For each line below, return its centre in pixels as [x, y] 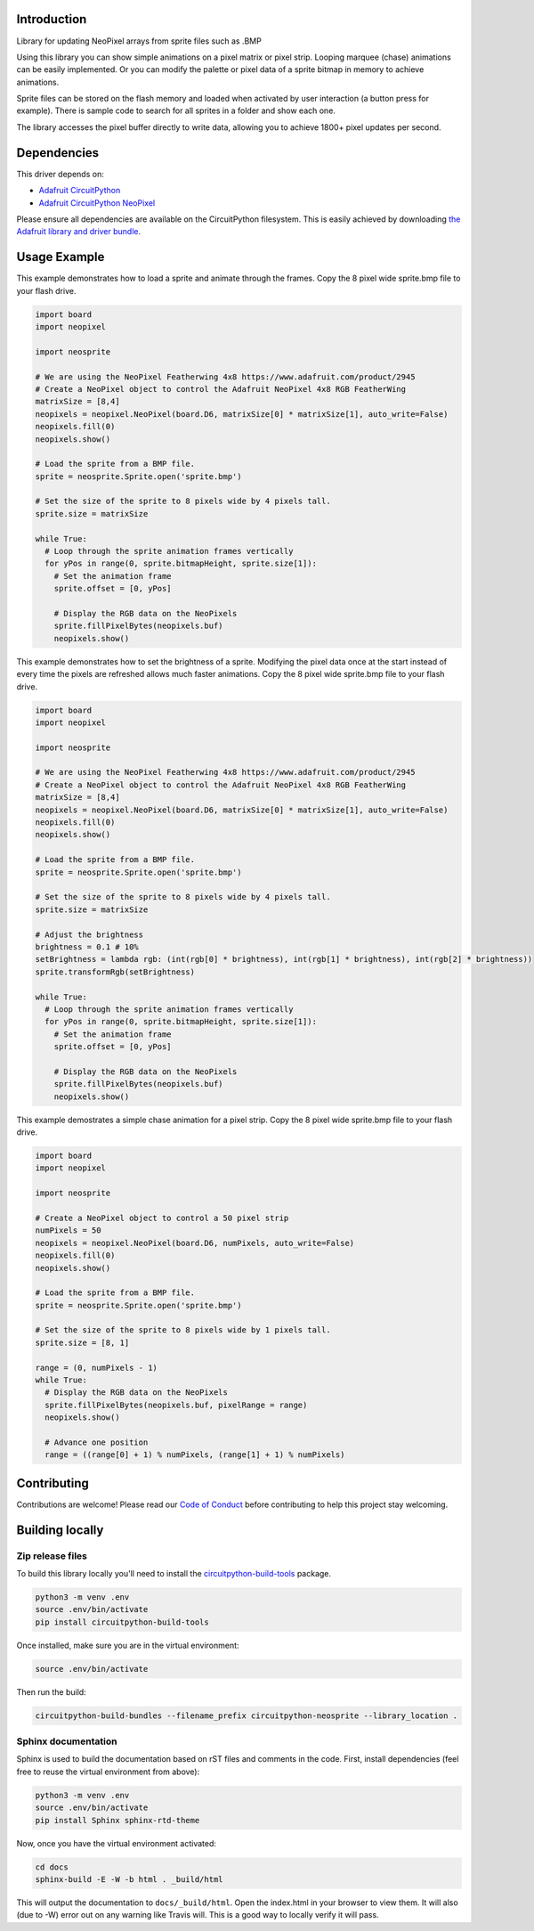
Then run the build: [51, 1691]
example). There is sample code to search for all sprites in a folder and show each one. [176, 110]
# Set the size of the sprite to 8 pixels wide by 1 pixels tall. [183, 1330]
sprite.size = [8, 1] [82, 1342]
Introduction [52, 19]
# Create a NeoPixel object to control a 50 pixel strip [162, 1218]
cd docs [52, 1867]
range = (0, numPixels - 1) [96, 1368]
